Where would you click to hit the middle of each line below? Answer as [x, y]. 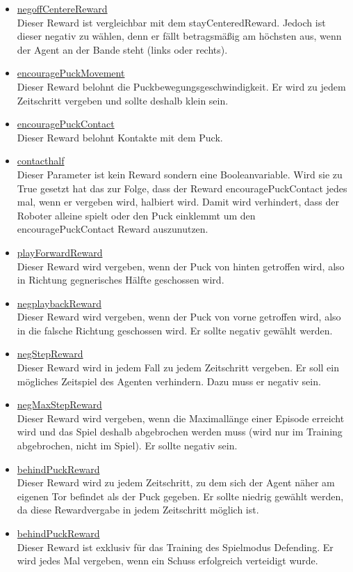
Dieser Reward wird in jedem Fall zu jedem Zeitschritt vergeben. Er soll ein [178, 368]
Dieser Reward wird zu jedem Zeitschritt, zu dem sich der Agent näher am [176, 482]
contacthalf [41, 161]
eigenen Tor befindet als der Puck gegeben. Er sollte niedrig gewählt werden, [180, 496]
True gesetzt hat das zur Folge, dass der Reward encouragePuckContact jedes [182, 188]
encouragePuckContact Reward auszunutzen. [113, 229]
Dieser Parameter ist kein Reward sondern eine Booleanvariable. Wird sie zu [180, 174]
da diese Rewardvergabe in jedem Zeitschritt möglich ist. [138, 510]
